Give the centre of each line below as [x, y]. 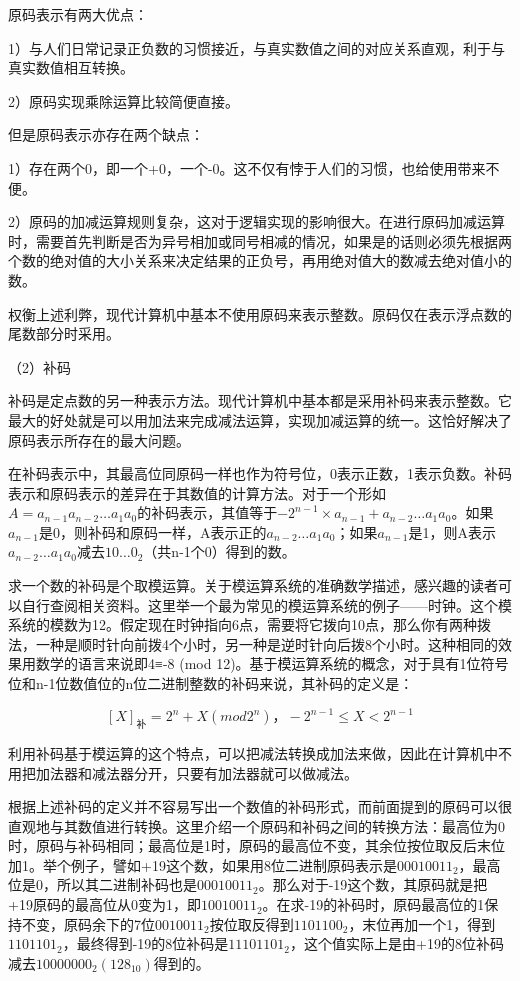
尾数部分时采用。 [64, 333]
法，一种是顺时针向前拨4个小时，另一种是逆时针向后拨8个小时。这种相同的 [253, 643]
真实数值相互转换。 [71, 67]
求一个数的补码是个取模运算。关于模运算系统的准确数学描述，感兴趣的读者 [253, 585]
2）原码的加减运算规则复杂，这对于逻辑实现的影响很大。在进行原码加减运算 [256, 221]
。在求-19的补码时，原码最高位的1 [373, 904]
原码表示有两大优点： [78, 14]
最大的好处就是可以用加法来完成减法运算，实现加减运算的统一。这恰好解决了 [260, 419]
